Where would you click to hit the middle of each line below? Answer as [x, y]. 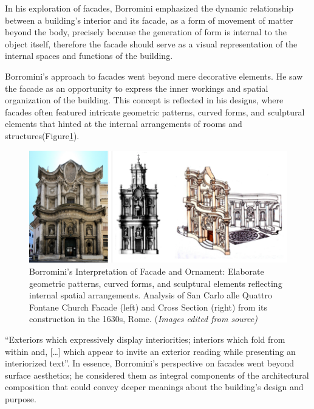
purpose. [21, 399]
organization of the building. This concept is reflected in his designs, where [144, 100]
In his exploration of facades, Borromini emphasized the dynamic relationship [149, 8]
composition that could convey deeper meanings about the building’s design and [154, 387]
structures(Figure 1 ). [42, 135]
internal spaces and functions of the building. [89, 56]
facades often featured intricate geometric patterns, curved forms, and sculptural [155, 112]
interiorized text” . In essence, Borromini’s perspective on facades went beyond [149, 363]
